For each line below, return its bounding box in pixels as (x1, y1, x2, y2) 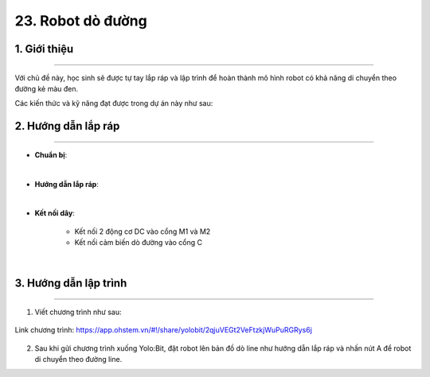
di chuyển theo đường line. (34, 355, 123, 364)
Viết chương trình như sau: (34, 307, 122, 317)
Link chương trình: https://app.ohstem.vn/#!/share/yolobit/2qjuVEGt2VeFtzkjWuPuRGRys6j (14, 325, 312, 335)
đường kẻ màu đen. (14, 84, 79, 93)
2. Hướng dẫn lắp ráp (14, 119, 120, 133)
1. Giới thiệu (14, 42, 74, 56)
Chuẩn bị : (34, 150, 68, 159)
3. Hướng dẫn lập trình (14, 277, 127, 290)
